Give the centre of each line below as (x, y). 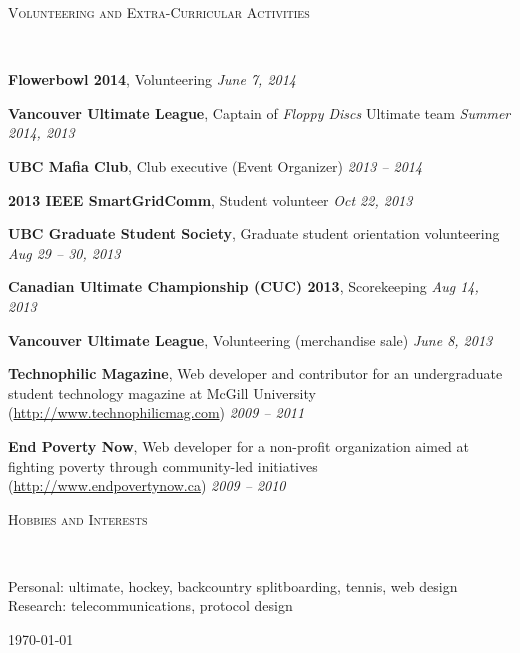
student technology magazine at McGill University (162, 392)
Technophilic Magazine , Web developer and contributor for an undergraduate (255, 373)
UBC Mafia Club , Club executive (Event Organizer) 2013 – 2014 (215, 165)
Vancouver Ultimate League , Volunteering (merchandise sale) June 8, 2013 (250, 339)
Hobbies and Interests (78, 518)
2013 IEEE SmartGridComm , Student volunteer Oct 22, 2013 (210, 199)
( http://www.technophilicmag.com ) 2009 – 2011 (156, 412)
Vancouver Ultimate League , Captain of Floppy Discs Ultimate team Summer (259, 112)
